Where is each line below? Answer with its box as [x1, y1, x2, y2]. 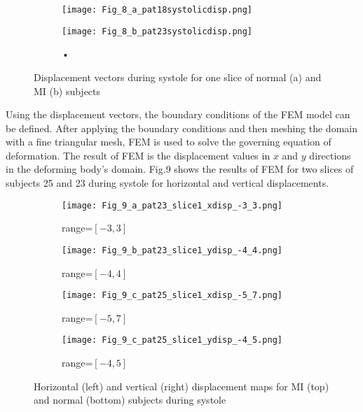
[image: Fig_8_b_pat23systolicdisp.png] [62, 26, 253, 36]
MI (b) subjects [34, 83, 101, 98]
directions [309, 148, 351, 162]
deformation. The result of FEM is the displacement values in [6, 148, 270, 162]
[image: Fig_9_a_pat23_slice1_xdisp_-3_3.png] [62, 200, 282, 211]
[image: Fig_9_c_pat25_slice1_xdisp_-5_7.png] [62, 290, 282, 301]
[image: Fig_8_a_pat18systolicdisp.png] [62, 5, 253, 15]
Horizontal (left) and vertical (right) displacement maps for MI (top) [34, 378, 329, 393]
